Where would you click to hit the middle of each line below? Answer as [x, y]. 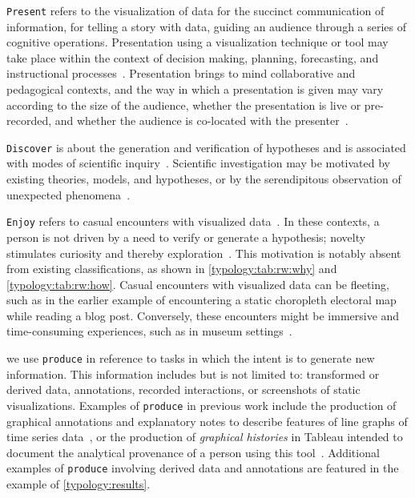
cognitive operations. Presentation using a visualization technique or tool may [197, 42]
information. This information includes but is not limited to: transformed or [193, 373]
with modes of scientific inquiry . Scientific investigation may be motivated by [199, 163]
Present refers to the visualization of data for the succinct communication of [195, 10]
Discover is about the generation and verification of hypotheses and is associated [206, 147]
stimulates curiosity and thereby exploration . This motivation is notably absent [204, 253]
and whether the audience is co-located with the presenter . [201, 120]
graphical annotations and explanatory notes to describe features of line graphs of [207, 421]
